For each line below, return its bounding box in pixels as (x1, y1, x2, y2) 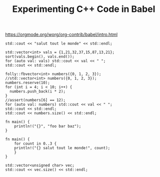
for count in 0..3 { (14, 141, 57, 146)
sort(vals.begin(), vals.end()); (5, 54, 75, 59)
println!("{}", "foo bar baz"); (14, 124, 81, 129)
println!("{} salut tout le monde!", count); (14, 146, 111, 151)
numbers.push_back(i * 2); (9, 89, 66, 94)
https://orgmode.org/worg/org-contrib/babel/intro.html (5, 31, 118, 38)
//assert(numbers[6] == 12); (5, 98, 66, 103)
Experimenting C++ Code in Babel (12, 3, 156, 15)
